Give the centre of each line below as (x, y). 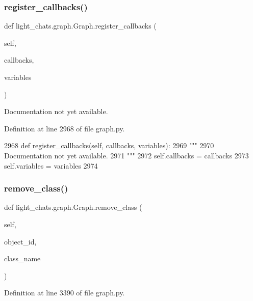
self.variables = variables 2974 (51, 165)
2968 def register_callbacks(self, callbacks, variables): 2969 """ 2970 (109, 145)
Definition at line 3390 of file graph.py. (65, 293)
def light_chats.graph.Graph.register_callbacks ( (80, 26)
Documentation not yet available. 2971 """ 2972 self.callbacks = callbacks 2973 (127, 155)
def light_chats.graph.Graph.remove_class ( (73, 207)
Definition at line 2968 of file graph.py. (65, 128)
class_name (22, 258)
